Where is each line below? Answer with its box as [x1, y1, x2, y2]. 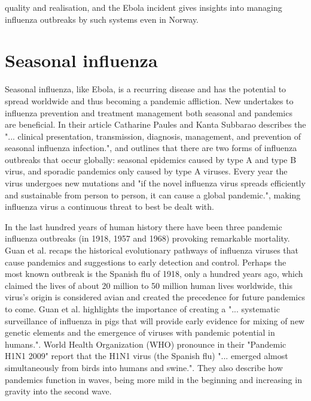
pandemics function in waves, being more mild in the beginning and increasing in [5, 373, 302, 385]
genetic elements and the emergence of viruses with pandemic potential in [5, 326, 275, 339]
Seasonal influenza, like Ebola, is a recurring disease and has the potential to [5, 83, 286, 95]
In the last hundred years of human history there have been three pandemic [5, 220, 282, 233]
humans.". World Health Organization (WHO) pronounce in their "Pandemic [5, 337, 286, 350]
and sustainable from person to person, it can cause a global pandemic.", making [5, 188, 301, 201]
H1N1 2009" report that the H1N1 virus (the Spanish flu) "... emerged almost [5, 349, 288, 362]
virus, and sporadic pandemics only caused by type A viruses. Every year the [5, 165, 288, 177]
